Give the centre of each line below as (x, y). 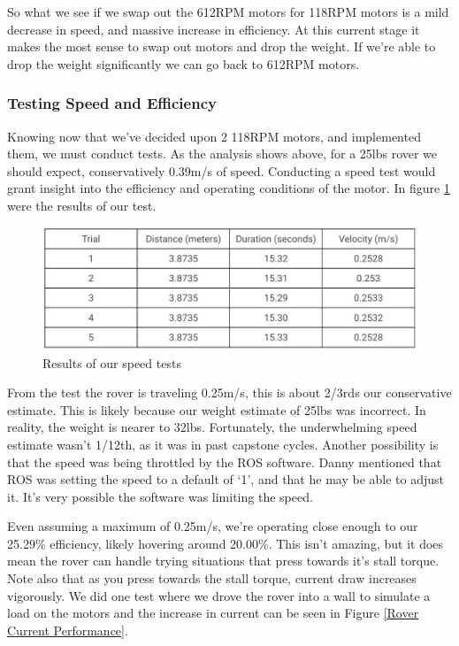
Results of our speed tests (112, 362)
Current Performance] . (68, 630)
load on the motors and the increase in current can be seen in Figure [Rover (213, 613)
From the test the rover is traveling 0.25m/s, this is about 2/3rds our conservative (229, 392)
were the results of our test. (82, 205)
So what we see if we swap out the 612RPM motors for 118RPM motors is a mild (228, 12)
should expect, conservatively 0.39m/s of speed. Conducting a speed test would (222, 170)
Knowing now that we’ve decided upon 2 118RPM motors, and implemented (214, 136)
